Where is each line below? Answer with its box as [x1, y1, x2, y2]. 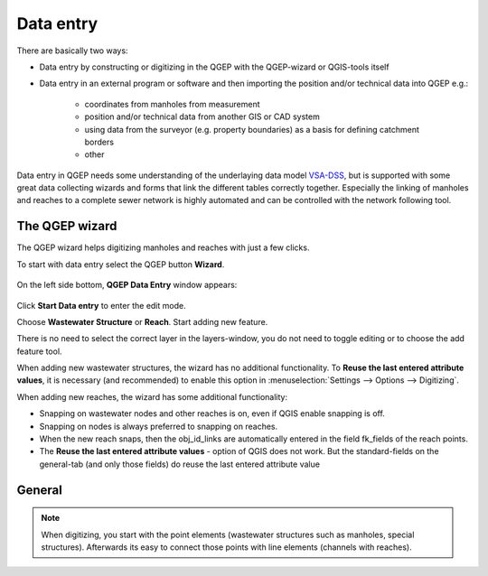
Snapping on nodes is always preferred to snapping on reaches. [39, 421, 278, 432]
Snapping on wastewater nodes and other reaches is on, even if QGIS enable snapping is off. [39, 408, 386, 419]
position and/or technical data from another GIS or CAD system [84, 111, 320, 122]
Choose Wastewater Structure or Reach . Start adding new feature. [16, 316, 268, 327]
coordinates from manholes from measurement [84, 98, 261, 109]
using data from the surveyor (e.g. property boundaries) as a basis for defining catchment [84, 124, 420, 135]
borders [84, 136, 115, 147]
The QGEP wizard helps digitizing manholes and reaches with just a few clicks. [16, 242, 310, 253]
